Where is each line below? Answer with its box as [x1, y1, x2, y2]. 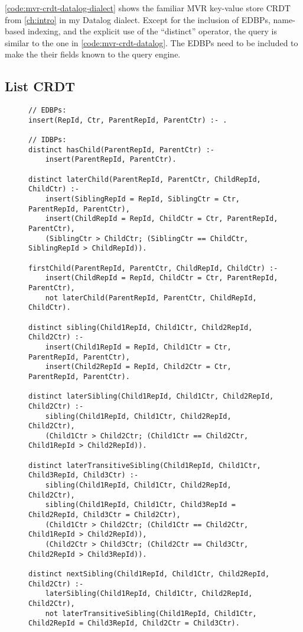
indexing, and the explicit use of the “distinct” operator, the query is [27, 25, 277, 37]
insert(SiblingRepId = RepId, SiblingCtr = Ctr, [45, 195, 240, 204]
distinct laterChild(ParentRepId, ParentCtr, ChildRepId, [28, 175, 261, 184]
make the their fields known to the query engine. [5, 48, 181, 60]
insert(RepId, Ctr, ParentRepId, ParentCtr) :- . [28, 116, 227, 124]
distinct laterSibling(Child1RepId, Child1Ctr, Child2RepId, [28, 392, 274, 401]
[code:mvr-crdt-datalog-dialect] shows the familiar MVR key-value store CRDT [5, 2, 291, 14]
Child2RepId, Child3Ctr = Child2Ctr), [28, 511, 181, 519]
